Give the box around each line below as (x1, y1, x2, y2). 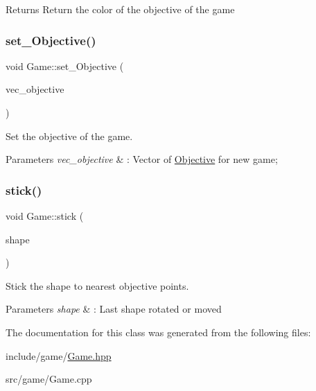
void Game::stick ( (6, 209, 84, 223)
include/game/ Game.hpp (6, 348, 112, 363)
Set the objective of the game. (6, 128, 133, 143)
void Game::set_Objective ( (6, 58, 124, 73)
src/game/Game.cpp (6, 372, 92, 386)
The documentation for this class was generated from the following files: (6, 324, 311, 339)
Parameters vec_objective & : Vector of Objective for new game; (6, 152, 278, 166)
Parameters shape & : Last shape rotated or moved (6, 302, 222, 316)
